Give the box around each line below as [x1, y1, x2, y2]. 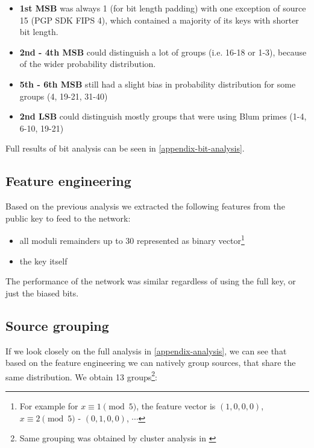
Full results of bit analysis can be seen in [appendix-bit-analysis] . [5, 142, 245, 155]
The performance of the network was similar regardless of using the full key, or [5, 275, 296, 287]
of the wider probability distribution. [19, 57, 156, 70]
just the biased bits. [5, 286, 79, 299]
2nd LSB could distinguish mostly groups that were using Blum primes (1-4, [19, 110, 307, 123]
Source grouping [5, 316, 109, 334]
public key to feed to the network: [5, 211, 131, 224]
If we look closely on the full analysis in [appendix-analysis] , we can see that [5, 344, 287, 357]
